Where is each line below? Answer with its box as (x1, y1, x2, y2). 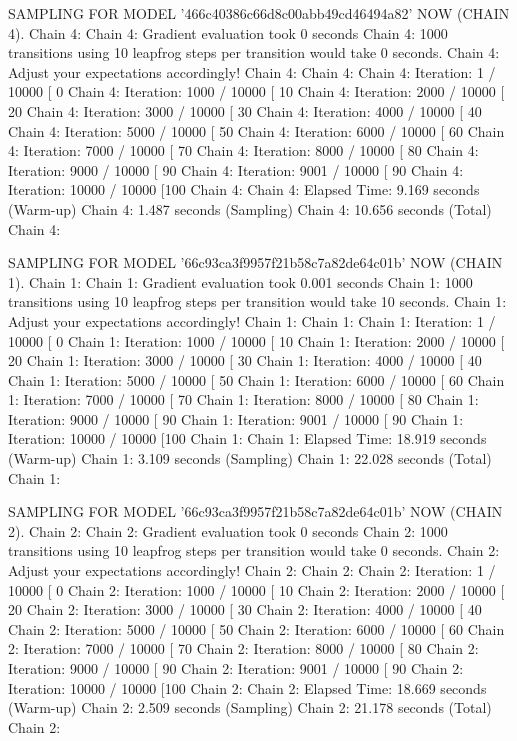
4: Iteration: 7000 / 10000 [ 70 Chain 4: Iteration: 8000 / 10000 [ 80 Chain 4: (8, 140, 479, 161)
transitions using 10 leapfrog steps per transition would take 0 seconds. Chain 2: (8, 540, 500, 561)
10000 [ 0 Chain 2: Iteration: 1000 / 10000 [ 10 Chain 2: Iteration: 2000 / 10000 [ (8, 579, 505, 600)
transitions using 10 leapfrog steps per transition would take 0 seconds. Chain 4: (8, 42, 500, 63)
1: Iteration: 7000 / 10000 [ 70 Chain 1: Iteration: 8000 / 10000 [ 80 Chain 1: (8, 389, 479, 410)
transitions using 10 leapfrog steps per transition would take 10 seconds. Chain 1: (8, 291, 507, 312)
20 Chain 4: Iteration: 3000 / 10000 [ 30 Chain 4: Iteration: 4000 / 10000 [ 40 (8, 100, 482, 121)
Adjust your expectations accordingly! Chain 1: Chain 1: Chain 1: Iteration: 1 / (8, 310, 496, 331)
